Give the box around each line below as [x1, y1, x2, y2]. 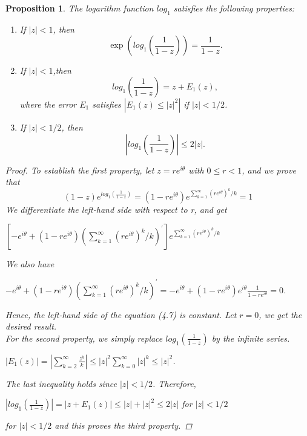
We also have [5, 258, 54, 270]
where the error [19, 97, 77, 110]
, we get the [259, 308, 302, 320]
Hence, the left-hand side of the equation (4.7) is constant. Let [5, 308, 237, 320]
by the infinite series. [211, 331, 290, 344]
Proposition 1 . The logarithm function [5, 2, 154, 14]
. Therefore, [152, 377, 196, 389]
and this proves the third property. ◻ [54, 419, 193, 432]
